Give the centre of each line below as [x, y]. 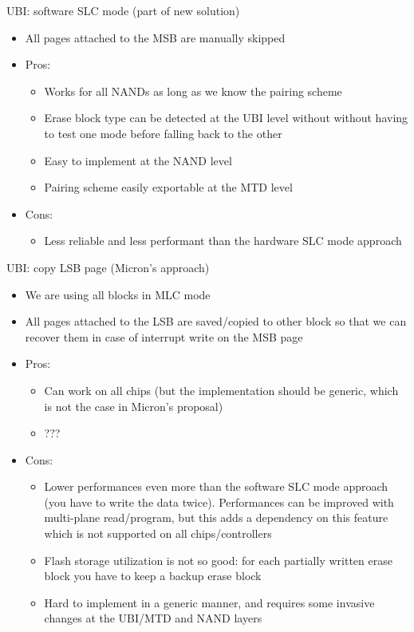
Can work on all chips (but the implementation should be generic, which [221, 390]
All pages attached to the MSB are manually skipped [155, 37]
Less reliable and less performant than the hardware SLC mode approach [223, 241]
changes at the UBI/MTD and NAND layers [153, 618]
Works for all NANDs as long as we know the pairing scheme [193, 91]
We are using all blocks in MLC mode [118, 294]
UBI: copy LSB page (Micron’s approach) [108, 267]
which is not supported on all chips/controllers [158, 533]
